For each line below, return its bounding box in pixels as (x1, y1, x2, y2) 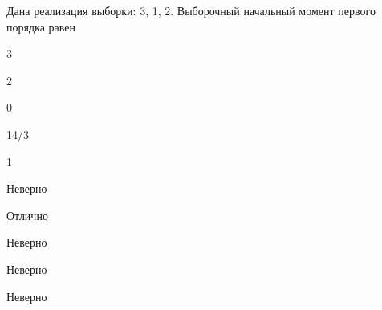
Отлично (6, 206, 48, 223)
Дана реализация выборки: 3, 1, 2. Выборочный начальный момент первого (6, 2, 376, 18)
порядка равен (6, 18, 75, 35)
